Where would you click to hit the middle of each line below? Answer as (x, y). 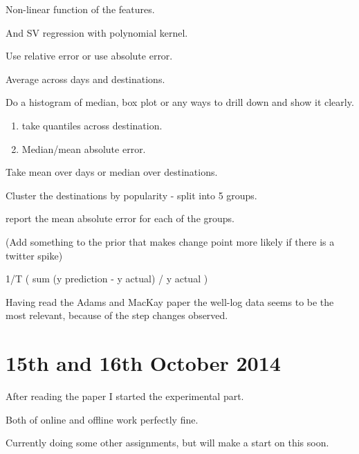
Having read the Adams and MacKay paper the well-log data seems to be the (170, 301)
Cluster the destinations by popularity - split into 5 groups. (131, 195)
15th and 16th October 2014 (143, 363)
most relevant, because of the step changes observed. (117, 315)
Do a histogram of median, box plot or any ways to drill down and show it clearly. (180, 102)
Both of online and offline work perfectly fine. (102, 419)
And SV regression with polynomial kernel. (97, 32)
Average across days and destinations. (85, 79)
